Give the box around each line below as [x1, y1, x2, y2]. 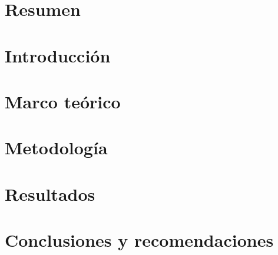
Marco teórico [5, 89, 121, 113]
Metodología [5, 135, 108, 160]
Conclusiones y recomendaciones [5, 228, 274, 252]
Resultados [5, 181, 95, 206]
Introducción [5, 43, 111, 67]
